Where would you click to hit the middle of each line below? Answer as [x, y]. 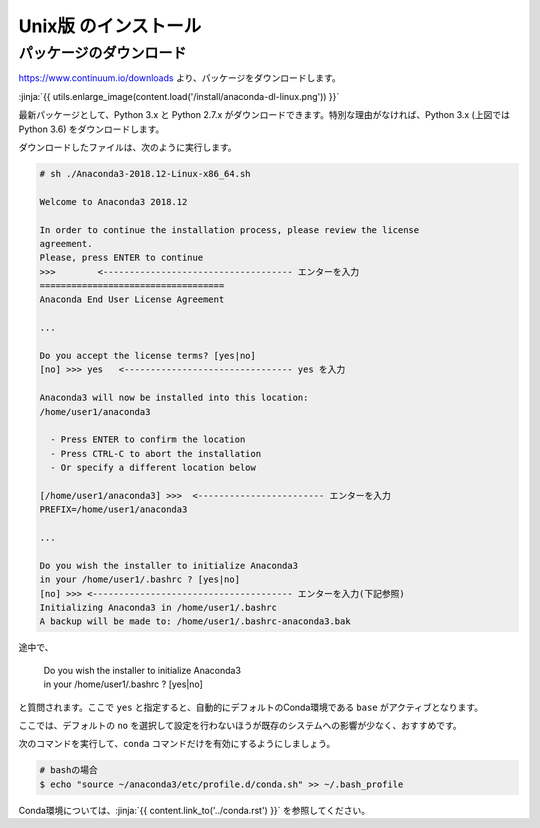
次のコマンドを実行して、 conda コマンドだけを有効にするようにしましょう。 [177, 744]
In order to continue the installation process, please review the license [229, 229]
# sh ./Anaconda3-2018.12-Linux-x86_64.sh [145, 173]
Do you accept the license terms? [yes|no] [148, 356]
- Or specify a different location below [153, 468]
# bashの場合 [69, 770]
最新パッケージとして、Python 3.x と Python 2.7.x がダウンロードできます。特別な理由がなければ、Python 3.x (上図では [264, 115]
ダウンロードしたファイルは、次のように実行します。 [127, 147]
